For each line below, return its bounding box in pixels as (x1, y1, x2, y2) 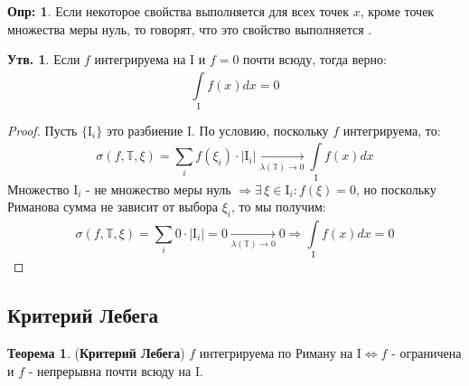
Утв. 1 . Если (7, 50, 80, 69)
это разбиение (106, 120, 183, 139)
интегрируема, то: (342, 120, 441, 139)
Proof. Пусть (7, 120, 78, 139)
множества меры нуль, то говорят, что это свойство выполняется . (7, 19, 372, 38)
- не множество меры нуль (86, 179, 231, 198)
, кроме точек (360, 2, 435, 20)
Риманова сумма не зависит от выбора (7, 197, 219, 216)
